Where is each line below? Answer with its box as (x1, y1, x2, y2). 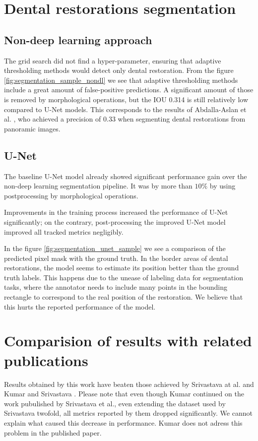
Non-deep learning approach (4, 32, 152, 47)
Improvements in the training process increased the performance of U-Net (4, 207, 228, 217)
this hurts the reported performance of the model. (4, 301, 156, 312)
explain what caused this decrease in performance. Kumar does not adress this (4, 417, 243, 428)
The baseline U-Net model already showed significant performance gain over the (4, 171, 247, 181)
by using (209, 181, 236, 191)
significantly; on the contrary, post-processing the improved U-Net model (4, 216, 226, 227)
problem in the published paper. (4, 427, 102, 438)
